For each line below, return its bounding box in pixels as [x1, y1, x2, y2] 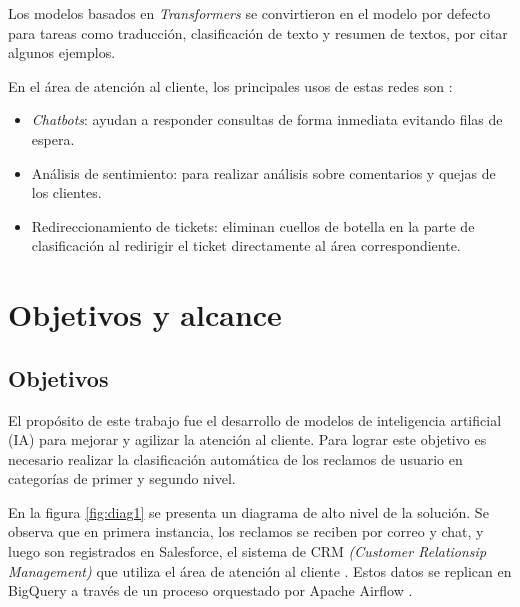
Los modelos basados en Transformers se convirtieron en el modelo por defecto [8, 3, 491, 23]
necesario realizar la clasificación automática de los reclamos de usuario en [8, 448, 463, 469]
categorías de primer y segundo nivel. [8, 468, 236, 489]
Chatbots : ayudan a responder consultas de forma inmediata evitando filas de [31, 109, 503, 130]
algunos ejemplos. [8, 42, 116, 63]
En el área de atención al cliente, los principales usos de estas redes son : [8, 75, 453, 96]
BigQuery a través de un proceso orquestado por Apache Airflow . [8, 580, 413, 601]
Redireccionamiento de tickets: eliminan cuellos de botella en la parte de [31, 215, 475, 236]
